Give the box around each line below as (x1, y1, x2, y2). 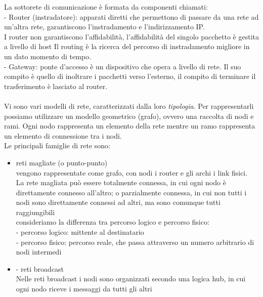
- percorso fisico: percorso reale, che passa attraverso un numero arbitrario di (16, 236, 254, 247)
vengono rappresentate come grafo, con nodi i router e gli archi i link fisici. (16, 167, 248, 178)
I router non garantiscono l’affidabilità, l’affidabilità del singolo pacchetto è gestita (4, 31, 259, 41)
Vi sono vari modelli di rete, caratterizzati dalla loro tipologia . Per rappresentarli (4, 100, 254, 111)
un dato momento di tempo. (4, 51, 91, 61)
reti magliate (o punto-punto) (16, 157, 108, 167)
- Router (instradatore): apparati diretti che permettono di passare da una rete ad (4, 11, 259, 22)
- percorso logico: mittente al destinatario (16, 227, 144, 237)
